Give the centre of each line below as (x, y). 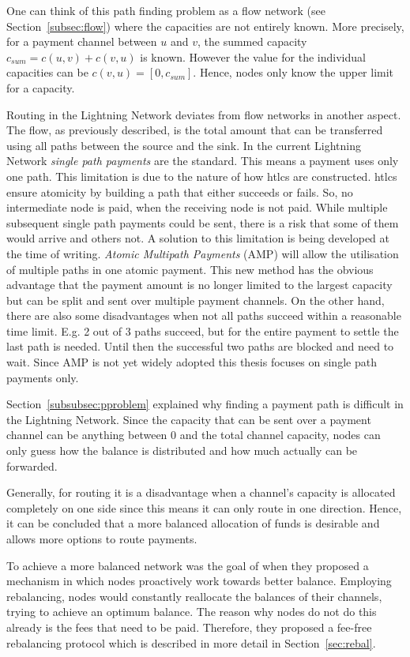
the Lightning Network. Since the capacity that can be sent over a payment (189, 419)
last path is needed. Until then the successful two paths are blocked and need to (200, 346)
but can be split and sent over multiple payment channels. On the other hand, (196, 300)
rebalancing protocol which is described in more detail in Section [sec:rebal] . (191, 642)
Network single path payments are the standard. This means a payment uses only (203, 161)
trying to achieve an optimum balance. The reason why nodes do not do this (192, 612)
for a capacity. (41, 87)
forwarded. (32, 466)
